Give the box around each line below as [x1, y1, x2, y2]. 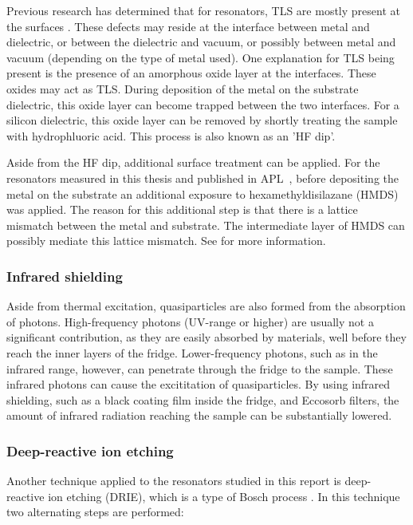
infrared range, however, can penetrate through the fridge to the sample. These [6, 360, 393, 377]
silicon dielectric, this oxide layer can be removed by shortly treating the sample [6, 112, 398, 128]
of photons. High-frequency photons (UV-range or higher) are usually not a [6, 313, 374, 330]
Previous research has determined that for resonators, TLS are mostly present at [6, 2, 400, 18]
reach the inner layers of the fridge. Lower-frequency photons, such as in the [6, 344, 378, 361]
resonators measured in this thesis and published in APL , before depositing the [6, 169, 399, 186]
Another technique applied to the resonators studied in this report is [6, 472, 341, 489]
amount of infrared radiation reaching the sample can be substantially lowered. [6, 407, 392, 424]
